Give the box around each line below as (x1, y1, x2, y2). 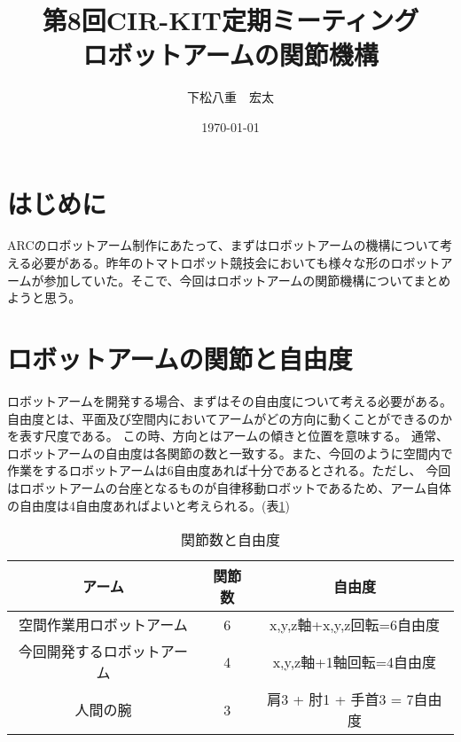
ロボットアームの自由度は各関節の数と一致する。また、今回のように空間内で (7, 443, 453, 462)
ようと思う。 (7, 288, 82, 307)
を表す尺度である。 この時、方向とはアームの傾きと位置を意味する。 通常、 (7, 426, 449, 445)
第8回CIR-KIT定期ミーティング (42, 2, 419, 38)
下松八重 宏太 (187, 88, 274, 106)
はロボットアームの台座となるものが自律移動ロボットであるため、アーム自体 (7, 478, 451, 496)
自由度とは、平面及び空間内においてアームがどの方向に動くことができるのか (7, 409, 453, 427)
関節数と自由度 (180, 529, 280, 551)
